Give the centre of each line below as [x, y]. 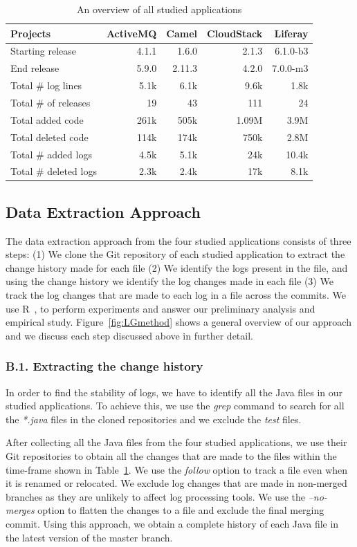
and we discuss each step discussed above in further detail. [129, 335]
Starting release [44, 51]
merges [20, 510]
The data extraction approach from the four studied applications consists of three [178, 240]
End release [35, 68]
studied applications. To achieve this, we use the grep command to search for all [175, 406]
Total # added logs [51, 154]
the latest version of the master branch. [89, 537]
